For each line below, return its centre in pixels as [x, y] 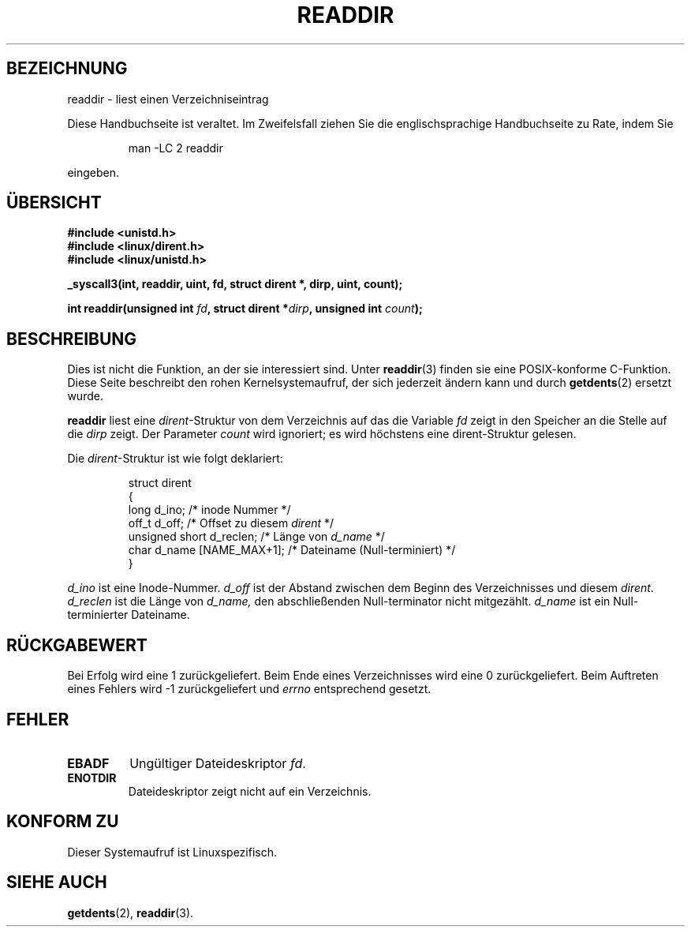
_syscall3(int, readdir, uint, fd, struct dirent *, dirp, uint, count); [235, 284]
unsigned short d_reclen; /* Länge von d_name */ [256, 537]
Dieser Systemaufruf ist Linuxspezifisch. [172, 852]
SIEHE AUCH [57, 882]
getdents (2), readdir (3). [131, 912]
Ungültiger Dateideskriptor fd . [218, 763]
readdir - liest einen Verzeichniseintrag [168, 99]
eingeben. [93, 172]
